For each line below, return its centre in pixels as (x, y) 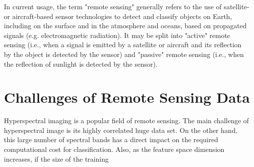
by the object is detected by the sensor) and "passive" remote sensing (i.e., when (124, 54)
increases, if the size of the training (56, 158)
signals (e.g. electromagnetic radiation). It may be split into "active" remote (117, 35)
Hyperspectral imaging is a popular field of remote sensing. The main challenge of (127, 121)
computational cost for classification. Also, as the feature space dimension (114, 149)
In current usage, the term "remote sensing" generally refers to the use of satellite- (127, 6)
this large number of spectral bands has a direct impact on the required (111, 139)
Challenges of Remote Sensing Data (127, 97)
